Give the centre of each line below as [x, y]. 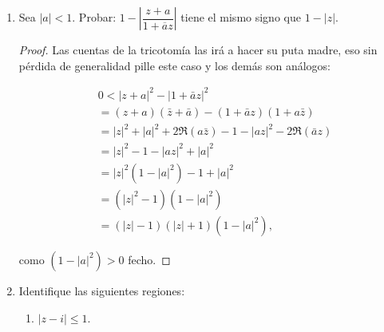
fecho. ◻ [149, 259]
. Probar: [94, 17]
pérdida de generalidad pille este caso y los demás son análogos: [174, 65]
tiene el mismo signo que [241, 17]
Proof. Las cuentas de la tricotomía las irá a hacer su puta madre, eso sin [198, 49]
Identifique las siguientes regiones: [102, 290]
